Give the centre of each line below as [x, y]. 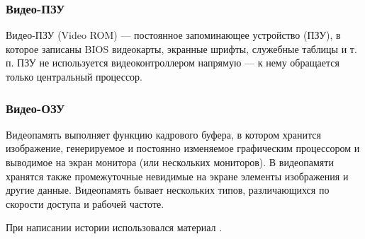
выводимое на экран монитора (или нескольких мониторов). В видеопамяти [170, 162]
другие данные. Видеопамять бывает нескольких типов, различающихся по [168, 190]
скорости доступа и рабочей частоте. [85, 203]
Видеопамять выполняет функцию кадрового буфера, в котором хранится [163, 134]
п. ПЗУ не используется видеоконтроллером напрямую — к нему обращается [173, 63]
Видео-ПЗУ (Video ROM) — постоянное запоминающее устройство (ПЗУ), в [173, 35]
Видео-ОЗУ [35, 108]
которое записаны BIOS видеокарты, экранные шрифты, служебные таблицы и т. [181, 48]
